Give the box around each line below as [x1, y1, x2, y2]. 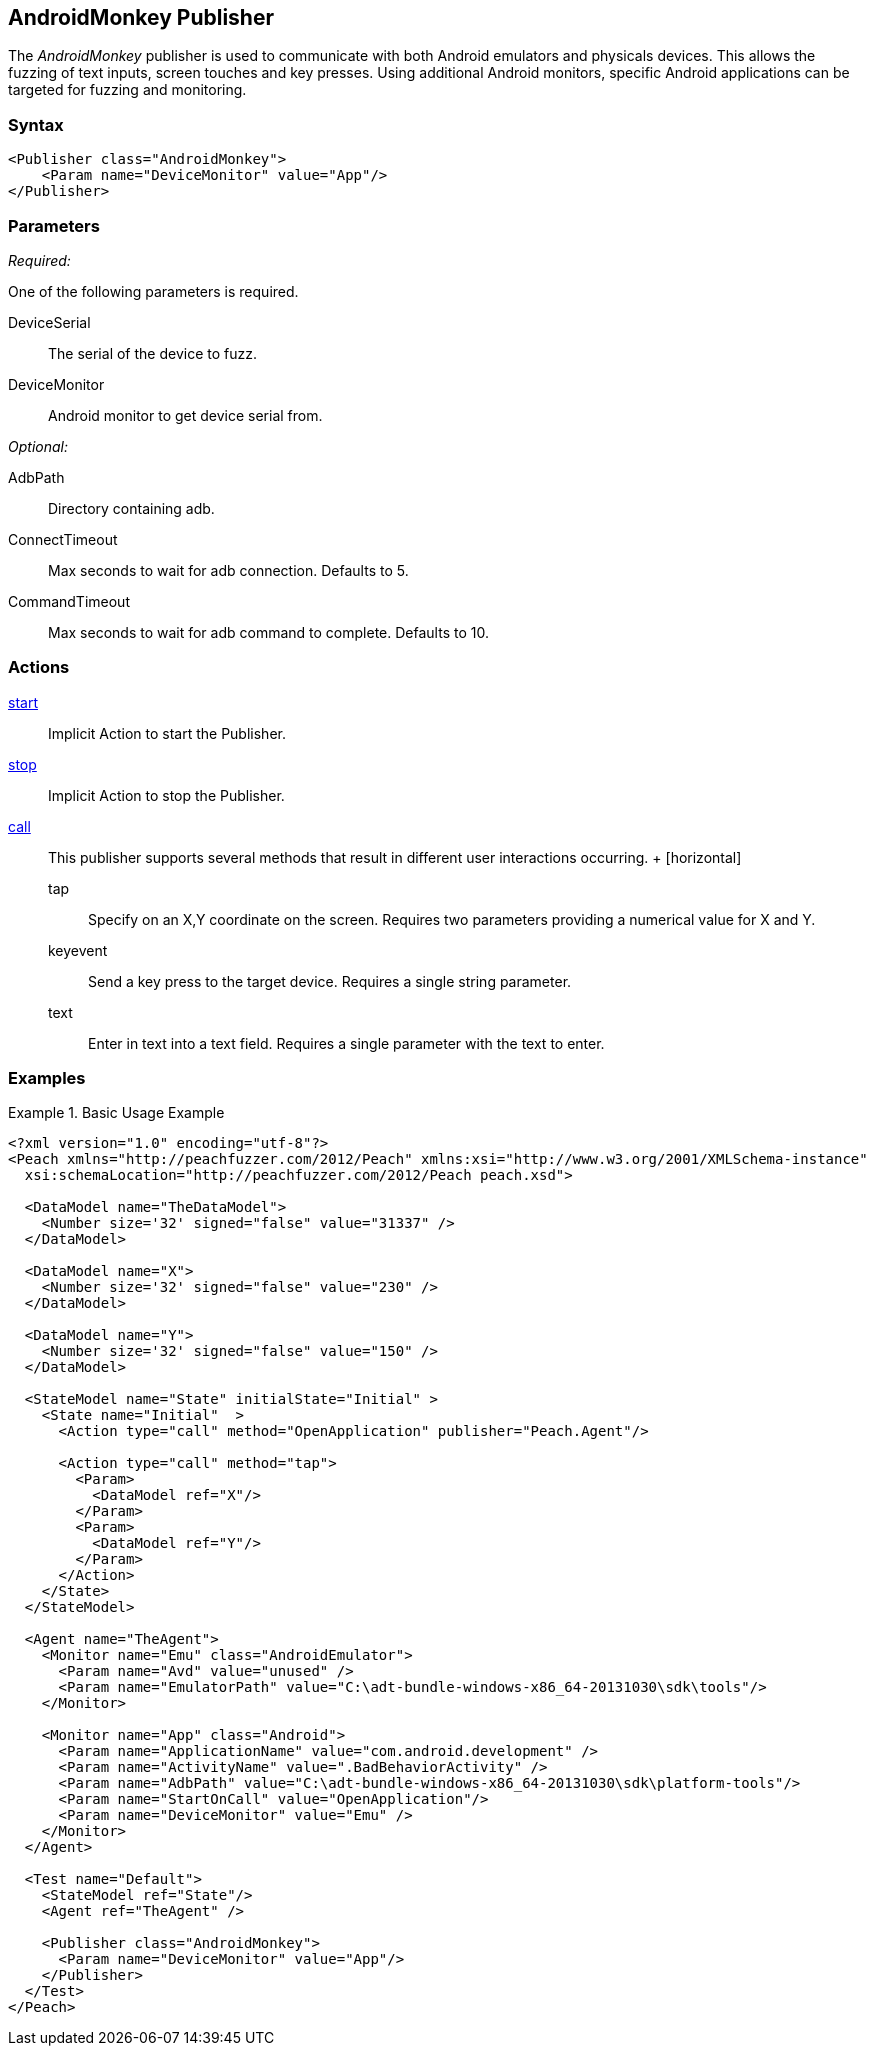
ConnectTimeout [8, 530, 118, 548]
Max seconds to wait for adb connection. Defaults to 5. [48, 561, 409, 579]
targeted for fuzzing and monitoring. [8, 81, 247, 99]
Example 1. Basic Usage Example [8, 1104, 225, 1122]
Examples [8, 1068, 86, 1089]
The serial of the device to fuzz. [48, 344, 257, 362]
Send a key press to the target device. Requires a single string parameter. [88, 972, 572, 990]
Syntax [8, 114, 64, 135]
